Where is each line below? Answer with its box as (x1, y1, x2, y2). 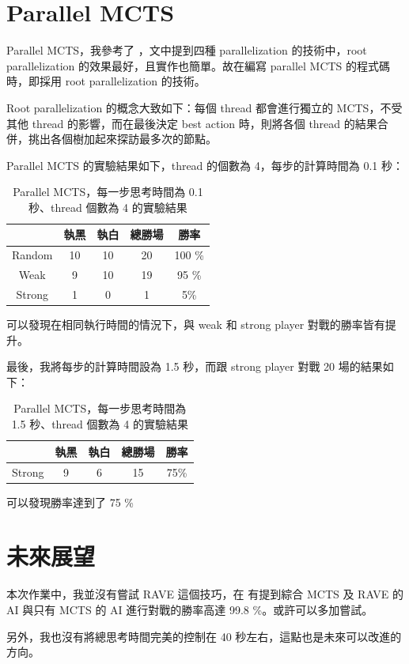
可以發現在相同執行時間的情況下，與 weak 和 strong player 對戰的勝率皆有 (6, 316, 385, 333)
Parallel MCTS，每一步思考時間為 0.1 (13, 183, 203, 200)
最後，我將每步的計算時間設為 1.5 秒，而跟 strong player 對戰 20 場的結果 (6, 358, 383, 375)
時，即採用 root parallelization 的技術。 (6, 73, 206, 89)
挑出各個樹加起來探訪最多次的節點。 (28, 130, 217, 147)
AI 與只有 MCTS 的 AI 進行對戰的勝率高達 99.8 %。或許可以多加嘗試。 (6, 601, 373, 617)
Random (12, 247, 53, 263)
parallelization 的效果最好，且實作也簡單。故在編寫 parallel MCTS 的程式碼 (6, 57, 391, 74)
